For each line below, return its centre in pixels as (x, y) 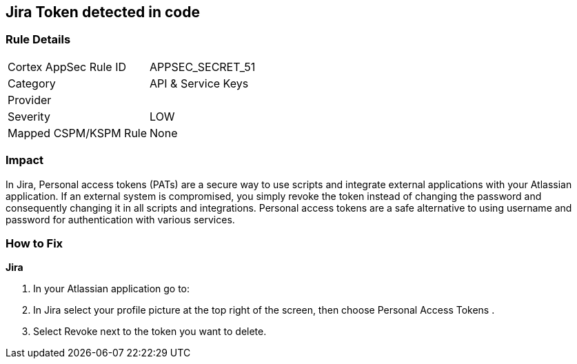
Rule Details (38, 40)
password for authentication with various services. (120, 219)
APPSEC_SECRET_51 (203, 67)
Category (32, 83)
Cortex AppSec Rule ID (67, 67)
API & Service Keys (199, 83)
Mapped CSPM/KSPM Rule (78, 133)
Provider (30, 100)
